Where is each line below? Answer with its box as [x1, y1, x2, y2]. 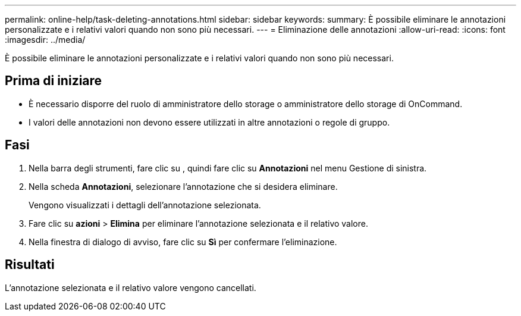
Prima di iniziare [5, 73, 102, 89]
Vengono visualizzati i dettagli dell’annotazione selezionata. [29, 199, 261, 210]
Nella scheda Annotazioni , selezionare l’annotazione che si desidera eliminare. [29, 181, 338, 192]
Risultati [5, 257, 55, 273]
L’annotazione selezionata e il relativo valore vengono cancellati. [5, 282, 256, 293]
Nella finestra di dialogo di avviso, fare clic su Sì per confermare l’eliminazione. [29, 236, 337, 247]
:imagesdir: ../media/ [5, 35, 86, 45]
